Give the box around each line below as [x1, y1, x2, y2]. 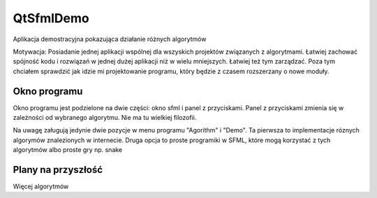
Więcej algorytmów [13, 182, 69, 191]
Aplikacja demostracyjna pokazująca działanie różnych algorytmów [13, 35, 207, 43]
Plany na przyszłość [13, 164, 103, 176]
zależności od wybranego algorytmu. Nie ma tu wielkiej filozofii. [13, 114, 197, 122]
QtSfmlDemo [13, 10, 90, 26]
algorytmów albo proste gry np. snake [13, 146, 123, 154]
